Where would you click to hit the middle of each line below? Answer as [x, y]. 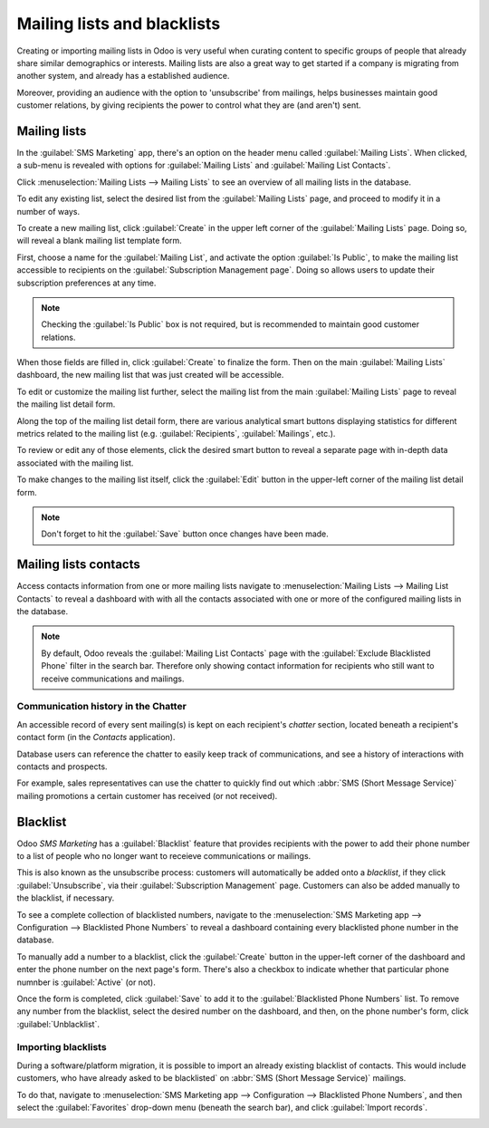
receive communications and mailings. [113, 679]
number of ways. [48, 211]
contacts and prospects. [62, 766]
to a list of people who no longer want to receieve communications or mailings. [164, 856]
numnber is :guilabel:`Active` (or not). [86, 982]
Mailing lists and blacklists [119, 24]
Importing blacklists [62, 1047]
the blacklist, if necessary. [66, 898]
